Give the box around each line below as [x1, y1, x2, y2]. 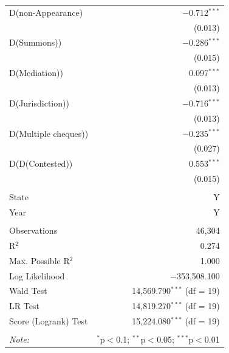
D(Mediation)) [9, 66, 63, 79]
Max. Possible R [9, 254, 70, 267]
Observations [9, 224, 58, 237]
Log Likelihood [9, 269, 65, 282]
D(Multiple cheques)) [9, 127, 89, 139]
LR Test [9, 299, 39, 312]
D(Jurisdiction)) [9, 96, 69, 109]
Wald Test [9, 284, 47, 297]
